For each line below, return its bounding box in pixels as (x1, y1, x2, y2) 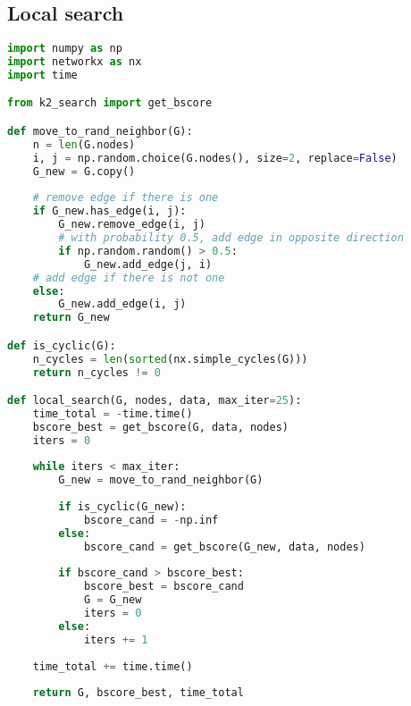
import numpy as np (7, 42, 122, 55)
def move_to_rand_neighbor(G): (7, 125, 193, 139)
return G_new (32, 311, 110, 324)
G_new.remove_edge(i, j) (58, 218, 205, 231)
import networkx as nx (7, 55, 142, 69)
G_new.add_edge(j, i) (83, 257, 213, 271)
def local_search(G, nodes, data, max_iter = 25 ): (7, 394, 302, 408)
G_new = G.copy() (32, 164, 136, 178)
